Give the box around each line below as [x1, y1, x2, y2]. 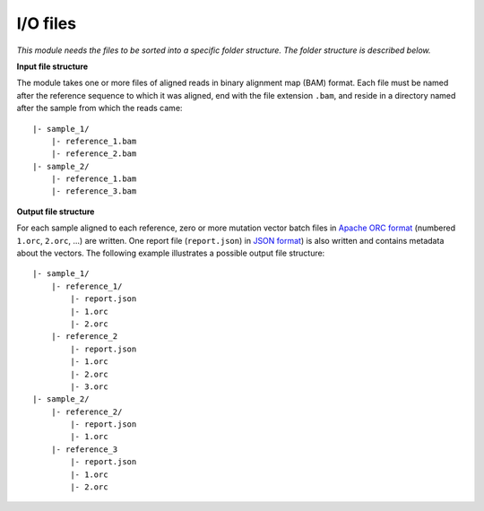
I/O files [16, 13, 76, 33]
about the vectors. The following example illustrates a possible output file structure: [16, 247, 325, 259]
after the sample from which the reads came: [16, 103, 183, 114]
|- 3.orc [70, 381, 108, 392]
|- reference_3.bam [50, 186, 137, 196]
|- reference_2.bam [50, 149, 137, 159]
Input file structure [16, 61, 89, 72]
